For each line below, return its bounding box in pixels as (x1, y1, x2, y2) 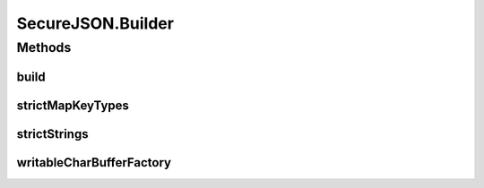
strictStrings (16, 126, 89, 141)
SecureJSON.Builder (16, 13, 175, 33)
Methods (16, 39, 72, 56)
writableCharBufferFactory (16, 155, 172, 170)
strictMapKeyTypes (16, 98, 130, 113)
